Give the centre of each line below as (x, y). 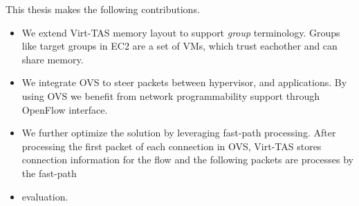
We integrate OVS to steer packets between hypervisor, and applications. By (184, 82)
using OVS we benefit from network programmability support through (171, 95)
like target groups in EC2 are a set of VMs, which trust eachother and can (179, 46)
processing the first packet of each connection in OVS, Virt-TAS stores (172, 146)
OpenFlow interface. (65, 109)
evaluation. (45, 196)
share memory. (53, 59)
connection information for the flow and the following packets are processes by (187, 159)
